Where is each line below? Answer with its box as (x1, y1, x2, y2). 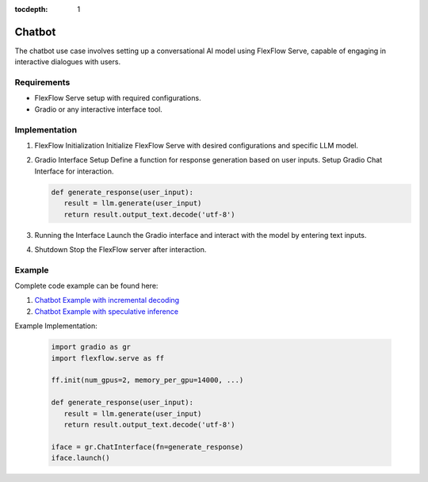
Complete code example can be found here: (14, 281, 159, 291)
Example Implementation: (14, 321, 98, 331)
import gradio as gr (51, 342, 131, 352)
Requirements (14, 77, 71, 88)
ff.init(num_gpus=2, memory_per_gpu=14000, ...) (51, 376, 244, 384)
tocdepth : (14, 5, 48, 13)
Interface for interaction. (34, 166, 114, 176)
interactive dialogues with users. (14, 57, 121, 67)
